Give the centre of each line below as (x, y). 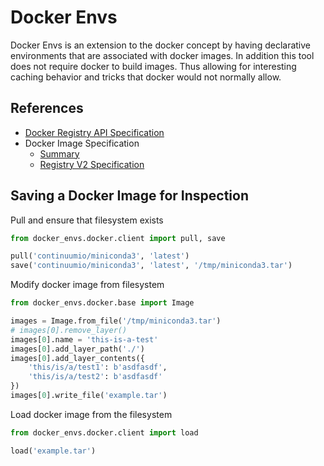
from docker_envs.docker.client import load (104, 432)
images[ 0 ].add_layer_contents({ (77, 358)
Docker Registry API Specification (94, 132)
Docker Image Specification (82, 143)
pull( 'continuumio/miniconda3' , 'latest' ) (100, 256)
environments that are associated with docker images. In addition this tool (162, 55)
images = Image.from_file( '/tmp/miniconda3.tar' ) (116, 321)
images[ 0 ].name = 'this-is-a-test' (84, 339)
